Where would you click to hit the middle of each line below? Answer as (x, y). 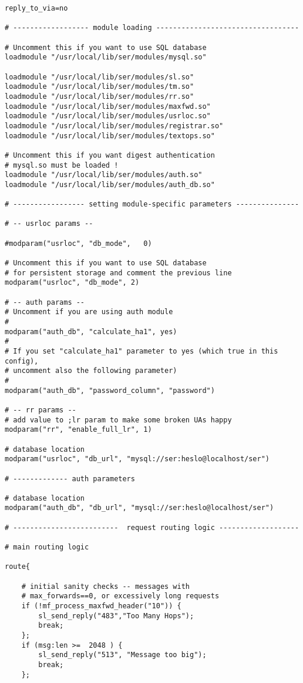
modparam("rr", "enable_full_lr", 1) (78, 430)
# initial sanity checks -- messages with (105, 586)
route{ (17, 567)
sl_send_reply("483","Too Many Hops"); (116, 616)
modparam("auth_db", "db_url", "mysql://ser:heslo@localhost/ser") (139, 508)
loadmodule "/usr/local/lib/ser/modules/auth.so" (104, 175)
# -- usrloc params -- (49, 224)
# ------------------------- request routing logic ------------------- (152, 527)
